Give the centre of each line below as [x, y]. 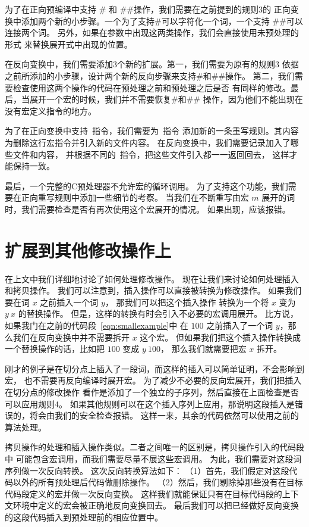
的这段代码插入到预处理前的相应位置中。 [84, 517]
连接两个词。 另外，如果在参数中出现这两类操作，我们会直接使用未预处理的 [152, 32]
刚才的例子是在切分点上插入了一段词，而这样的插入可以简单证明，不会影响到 [154, 368]
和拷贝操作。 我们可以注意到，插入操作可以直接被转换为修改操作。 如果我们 [153, 290]
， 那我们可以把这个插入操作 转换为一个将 [187, 302]
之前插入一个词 [69, 302]
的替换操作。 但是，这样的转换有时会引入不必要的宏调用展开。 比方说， [158, 314]
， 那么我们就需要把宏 [203, 349]
